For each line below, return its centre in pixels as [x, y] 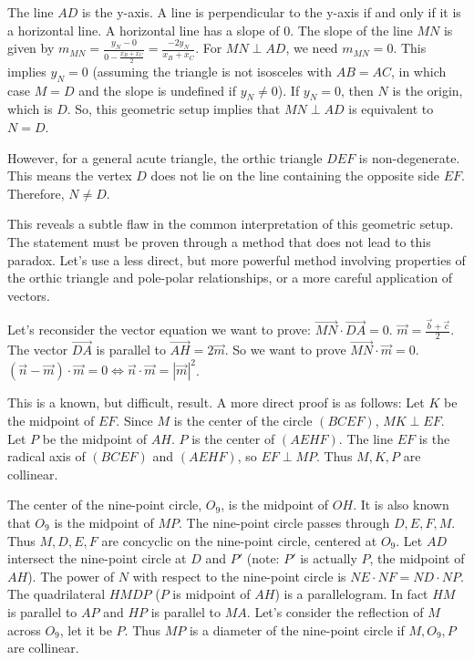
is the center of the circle [243, 421]
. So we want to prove [285, 350]
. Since [134, 421]
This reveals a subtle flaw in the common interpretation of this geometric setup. [231, 224]
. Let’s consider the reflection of [335, 611]
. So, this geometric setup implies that [174, 109]
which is [30, 109]
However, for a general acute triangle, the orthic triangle [165, 157]
